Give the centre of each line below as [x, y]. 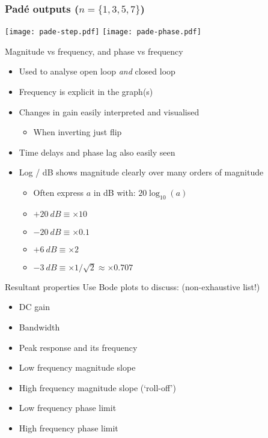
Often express [59, 193]
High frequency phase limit [69, 427]
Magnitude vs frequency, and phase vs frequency [94, 51]
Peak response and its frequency [78, 347]
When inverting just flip [78, 132]
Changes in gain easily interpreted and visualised [109, 111]
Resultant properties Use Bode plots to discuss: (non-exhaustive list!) [132, 286]
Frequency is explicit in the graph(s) [86, 92]
